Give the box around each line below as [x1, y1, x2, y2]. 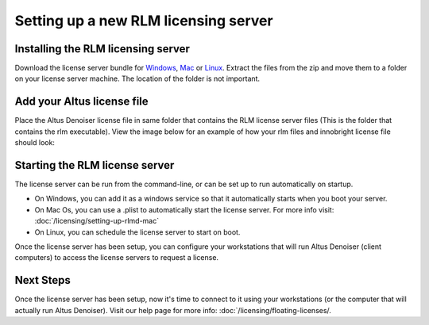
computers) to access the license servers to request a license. [14, 253, 218, 262]
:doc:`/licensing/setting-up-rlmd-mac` [34, 216, 159, 226]
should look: [14, 138, 56, 147]
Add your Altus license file [14, 95, 149, 109]
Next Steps [14, 273, 71, 287]
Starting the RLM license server [14, 159, 175, 172]
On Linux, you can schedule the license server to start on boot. [34, 227, 241, 237]
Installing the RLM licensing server [14, 42, 191, 55]
